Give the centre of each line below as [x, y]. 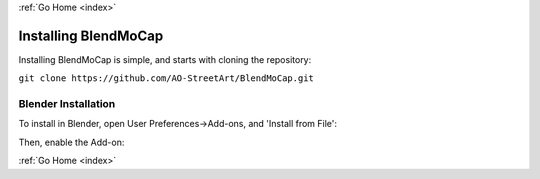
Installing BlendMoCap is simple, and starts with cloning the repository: [165, 59]
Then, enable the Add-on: [71, 142]
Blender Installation [67, 104]
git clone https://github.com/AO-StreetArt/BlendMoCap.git [166, 78]
